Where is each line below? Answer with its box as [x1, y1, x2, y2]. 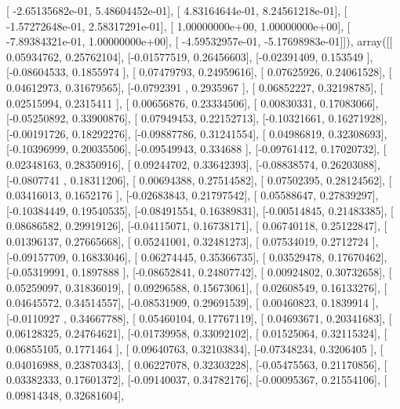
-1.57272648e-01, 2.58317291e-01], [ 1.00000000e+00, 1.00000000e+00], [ [6, 17, 351, 34]
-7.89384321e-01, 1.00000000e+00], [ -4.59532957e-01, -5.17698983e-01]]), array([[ [6, 33, 393, 49]
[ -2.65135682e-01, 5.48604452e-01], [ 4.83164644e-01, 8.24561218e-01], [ [6, 2, 347, 18]
